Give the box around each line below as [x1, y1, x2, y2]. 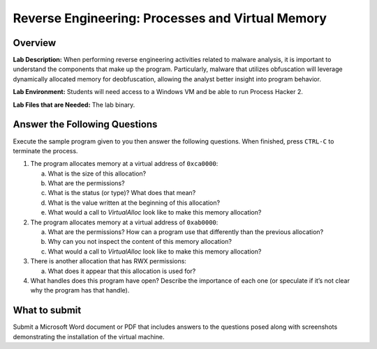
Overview [13, 37, 57, 49]
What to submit [13, 304, 82, 316]
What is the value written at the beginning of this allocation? [47, 199, 220, 207]
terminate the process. [13, 146, 78, 155]
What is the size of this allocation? [47, 169, 147, 178]
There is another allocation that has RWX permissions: [30, 257, 186, 265]
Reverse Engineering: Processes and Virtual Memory [13, 10, 327, 26]
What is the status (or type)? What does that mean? [47, 189, 196, 197]
